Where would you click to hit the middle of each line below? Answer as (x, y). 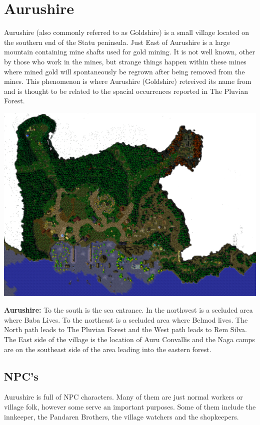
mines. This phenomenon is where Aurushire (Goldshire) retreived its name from (128, 81)
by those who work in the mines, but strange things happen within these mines (125, 61)
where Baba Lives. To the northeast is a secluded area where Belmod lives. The (126, 319)
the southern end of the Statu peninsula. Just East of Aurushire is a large (117, 42)
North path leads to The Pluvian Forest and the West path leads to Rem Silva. (125, 329)
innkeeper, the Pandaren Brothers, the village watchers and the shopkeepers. (121, 416)
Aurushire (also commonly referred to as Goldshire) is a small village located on (126, 32)
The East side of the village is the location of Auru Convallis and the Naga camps (129, 339)
